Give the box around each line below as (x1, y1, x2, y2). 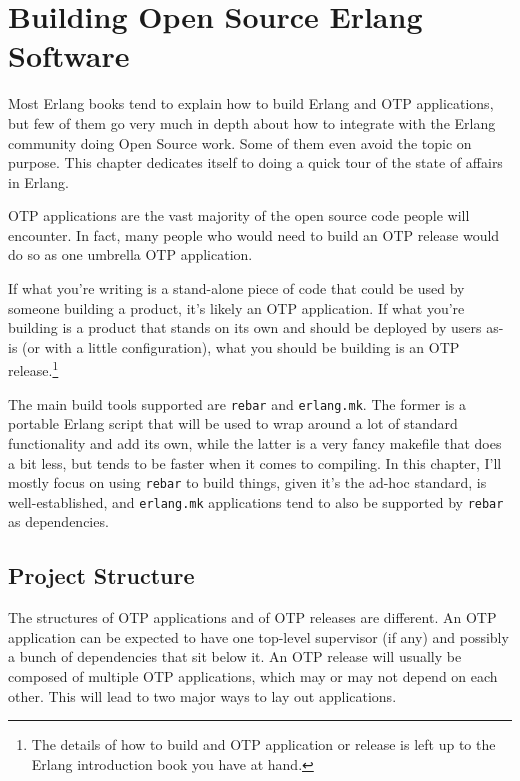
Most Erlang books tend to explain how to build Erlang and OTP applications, (8, 93, 494, 114)
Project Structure (8, 560, 195, 591)
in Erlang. (8, 171, 69, 192)
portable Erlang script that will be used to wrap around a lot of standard (8, 413, 458, 434)
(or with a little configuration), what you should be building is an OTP (22, 336, 460, 357)
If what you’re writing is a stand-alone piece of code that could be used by (8, 278, 465, 299)
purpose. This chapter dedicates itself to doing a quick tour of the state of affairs (8, 152, 503, 173)
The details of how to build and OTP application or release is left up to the (31, 734, 496, 755)
